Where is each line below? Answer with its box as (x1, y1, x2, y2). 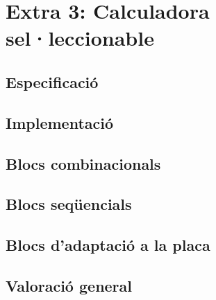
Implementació (6, 112, 114, 133)
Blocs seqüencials (6, 193, 132, 215)
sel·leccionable (6, 24, 154, 52)
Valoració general (6, 274, 133, 296)
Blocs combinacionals (6, 152, 161, 174)
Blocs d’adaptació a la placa (6, 234, 210, 256)
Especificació (6, 71, 99, 92)
